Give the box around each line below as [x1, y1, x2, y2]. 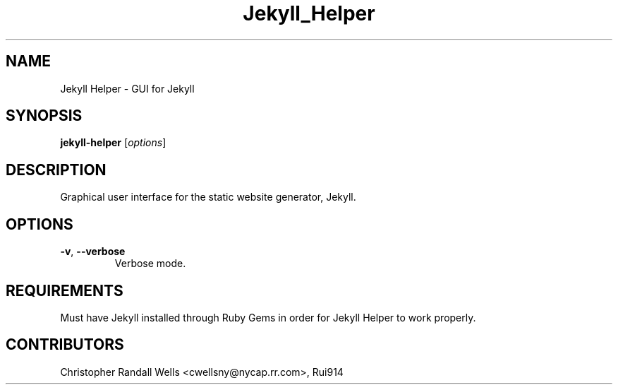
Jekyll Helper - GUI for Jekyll [60, 82, 195, 95]
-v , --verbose [60, 245, 126, 258]
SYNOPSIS [6, 107, 83, 125]
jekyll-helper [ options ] [60, 136, 166, 149]
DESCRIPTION [6, 160, 107, 179]
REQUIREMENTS [6, 281, 123, 300]
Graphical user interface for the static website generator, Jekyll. [60, 191, 356, 203]
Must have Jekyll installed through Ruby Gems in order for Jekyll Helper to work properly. [60, 311, 476, 324]
